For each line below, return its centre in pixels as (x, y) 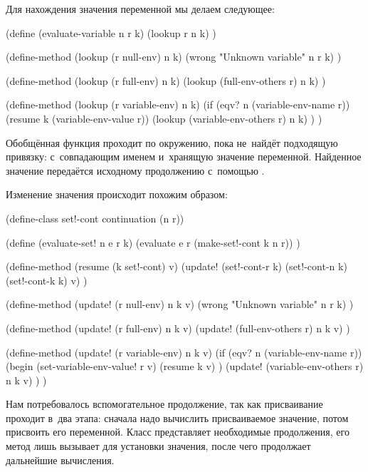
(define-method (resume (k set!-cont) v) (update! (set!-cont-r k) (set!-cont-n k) (177, 266)
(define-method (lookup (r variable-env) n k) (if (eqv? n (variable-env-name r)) (178, 104)
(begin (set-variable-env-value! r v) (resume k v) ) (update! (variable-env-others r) (185, 366)
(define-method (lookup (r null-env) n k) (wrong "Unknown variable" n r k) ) (174, 57)
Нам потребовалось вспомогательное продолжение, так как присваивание (164, 404)
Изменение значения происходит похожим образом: (117, 194)
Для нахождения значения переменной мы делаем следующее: (140, 9)
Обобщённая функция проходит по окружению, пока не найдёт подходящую (172, 142)
